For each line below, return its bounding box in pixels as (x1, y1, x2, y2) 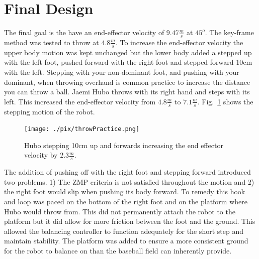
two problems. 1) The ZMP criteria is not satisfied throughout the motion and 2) (4, 176, 254, 187)
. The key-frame (205, 27, 254, 38)
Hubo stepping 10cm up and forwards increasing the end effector (24, 140, 223, 150)
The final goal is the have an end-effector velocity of (4, 27, 164, 38)
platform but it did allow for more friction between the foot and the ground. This (4, 216, 255, 226)
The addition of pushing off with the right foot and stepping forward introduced (4, 167, 251, 177)
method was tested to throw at (4, 37, 99, 47)
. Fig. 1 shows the (197, 96, 253, 106)
